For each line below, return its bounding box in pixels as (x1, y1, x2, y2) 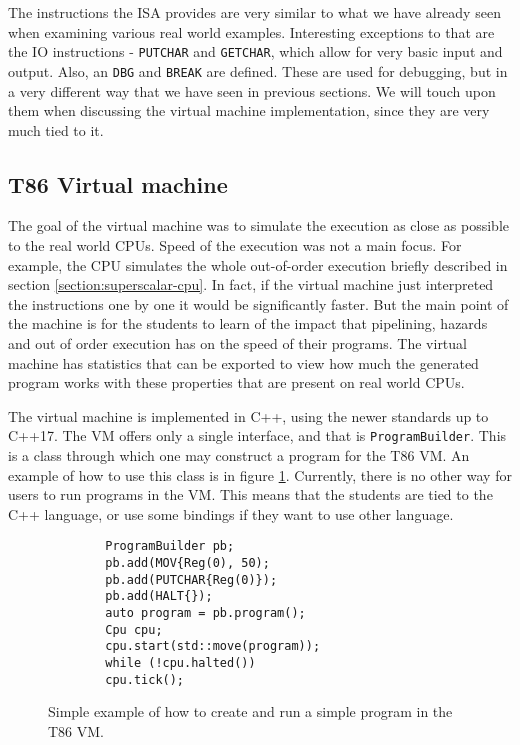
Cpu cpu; (105, 622, 163, 637)
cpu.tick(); (105, 672, 185, 687)
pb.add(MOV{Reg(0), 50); (105, 556, 270, 571)
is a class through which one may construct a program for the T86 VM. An (8, 445, 470, 466)
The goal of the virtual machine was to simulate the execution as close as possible (8, 215, 510, 236)
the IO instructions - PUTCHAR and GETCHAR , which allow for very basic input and (8, 41, 503, 62)
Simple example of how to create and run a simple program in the (48, 701, 453, 722)
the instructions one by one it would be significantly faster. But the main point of (8, 293, 509, 314)
